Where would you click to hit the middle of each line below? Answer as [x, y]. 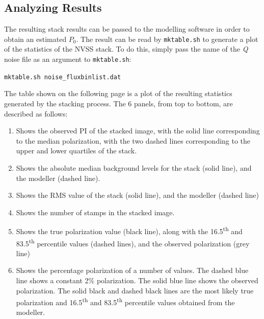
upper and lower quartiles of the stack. [76, 151]
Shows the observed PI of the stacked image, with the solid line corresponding [138, 131]
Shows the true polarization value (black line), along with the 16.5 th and [129, 230]
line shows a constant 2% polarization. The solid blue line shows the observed [137, 280]
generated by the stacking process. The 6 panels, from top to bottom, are [118, 103]
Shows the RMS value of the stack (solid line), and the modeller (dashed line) [137, 195]
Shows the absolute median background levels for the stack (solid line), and [134, 167]
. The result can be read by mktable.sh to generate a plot [167, 39]
